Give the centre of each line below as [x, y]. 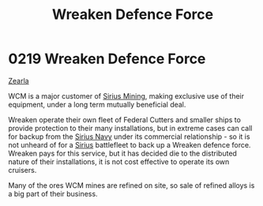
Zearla [19, 81]
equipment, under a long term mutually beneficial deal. [97, 104]
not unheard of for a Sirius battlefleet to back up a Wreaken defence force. [130, 144]
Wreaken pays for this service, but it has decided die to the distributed [122, 153]
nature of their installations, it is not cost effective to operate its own [119, 161]
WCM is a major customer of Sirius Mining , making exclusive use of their [126, 96]
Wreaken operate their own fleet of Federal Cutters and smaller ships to [124, 119]
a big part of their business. [53, 193]
